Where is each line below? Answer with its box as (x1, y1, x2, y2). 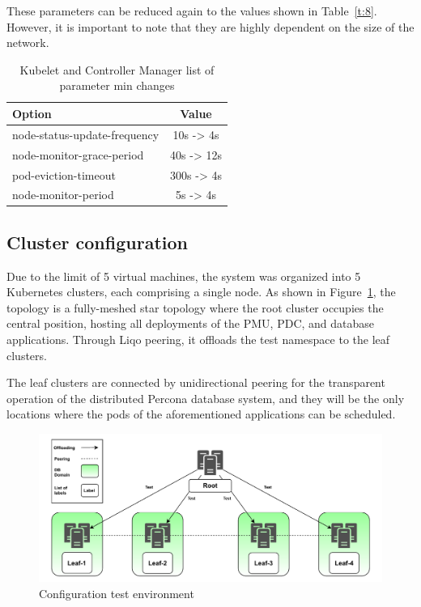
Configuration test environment (39, 585, 194, 601)
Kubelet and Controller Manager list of (19, 61, 215, 78)
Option (12, 104, 52, 121)
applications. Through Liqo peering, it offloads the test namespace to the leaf (6, 331, 390, 348)
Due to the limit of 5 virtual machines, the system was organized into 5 (6, 267, 361, 284)
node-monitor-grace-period (12, 146, 144, 163)
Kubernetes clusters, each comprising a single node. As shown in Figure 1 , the (6, 283, 396, 300)
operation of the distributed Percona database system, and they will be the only (6, 389, 405, 406)
